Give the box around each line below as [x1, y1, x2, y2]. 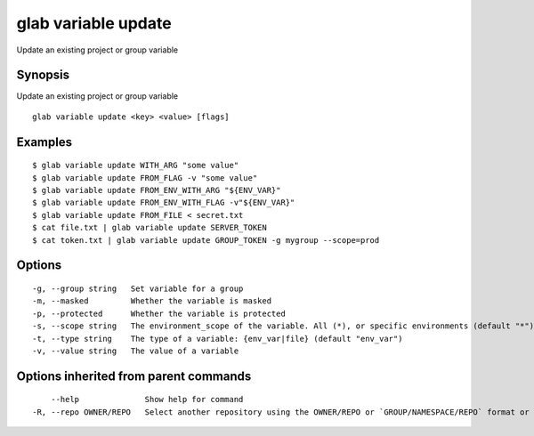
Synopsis [16, 68, 70, 83]
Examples [16, 134, 73, 149]
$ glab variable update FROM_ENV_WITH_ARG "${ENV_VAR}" [32, 185, 281, 196]
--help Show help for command [50, 394, 244, 405]
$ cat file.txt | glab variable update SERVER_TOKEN [32, 222, 267, 233]
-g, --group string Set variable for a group [32, 284, 244, 294]
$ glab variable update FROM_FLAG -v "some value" [32, 173, 258, 182]
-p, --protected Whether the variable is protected [32, 308, 287, 319]
